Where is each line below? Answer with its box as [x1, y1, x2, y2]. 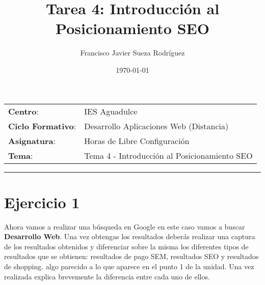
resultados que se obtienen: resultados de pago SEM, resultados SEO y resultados [4, 251, 259, 262]
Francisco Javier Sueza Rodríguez [80, 47, 185, 58]
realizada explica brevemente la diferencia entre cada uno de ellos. [4, 271, 210, 281]
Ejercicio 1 [4, 191, 80, 212]
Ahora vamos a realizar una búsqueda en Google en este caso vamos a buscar [4, 221, 245, 232]
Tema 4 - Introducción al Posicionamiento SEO [84, 149, 253, 161]
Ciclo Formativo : [8, 120, 76, 132]
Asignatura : [8, 134, 56, 147]
